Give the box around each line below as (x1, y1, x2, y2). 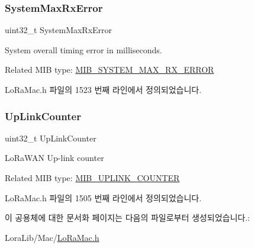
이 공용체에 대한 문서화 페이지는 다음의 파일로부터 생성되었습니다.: (5, 211, 250, 224)
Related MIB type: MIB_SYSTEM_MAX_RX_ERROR (5, 63, 214, 76)
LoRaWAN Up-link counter (5, 152, 104, 164)
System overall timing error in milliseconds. (5, 43, 162, 56)
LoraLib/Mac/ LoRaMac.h (5, 231, 99, 243)
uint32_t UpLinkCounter (5, 131, 97, 144)
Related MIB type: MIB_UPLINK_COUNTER (5, 172, 180, 183)
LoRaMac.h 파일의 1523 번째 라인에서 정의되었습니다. (5, 83, 202, 95)
